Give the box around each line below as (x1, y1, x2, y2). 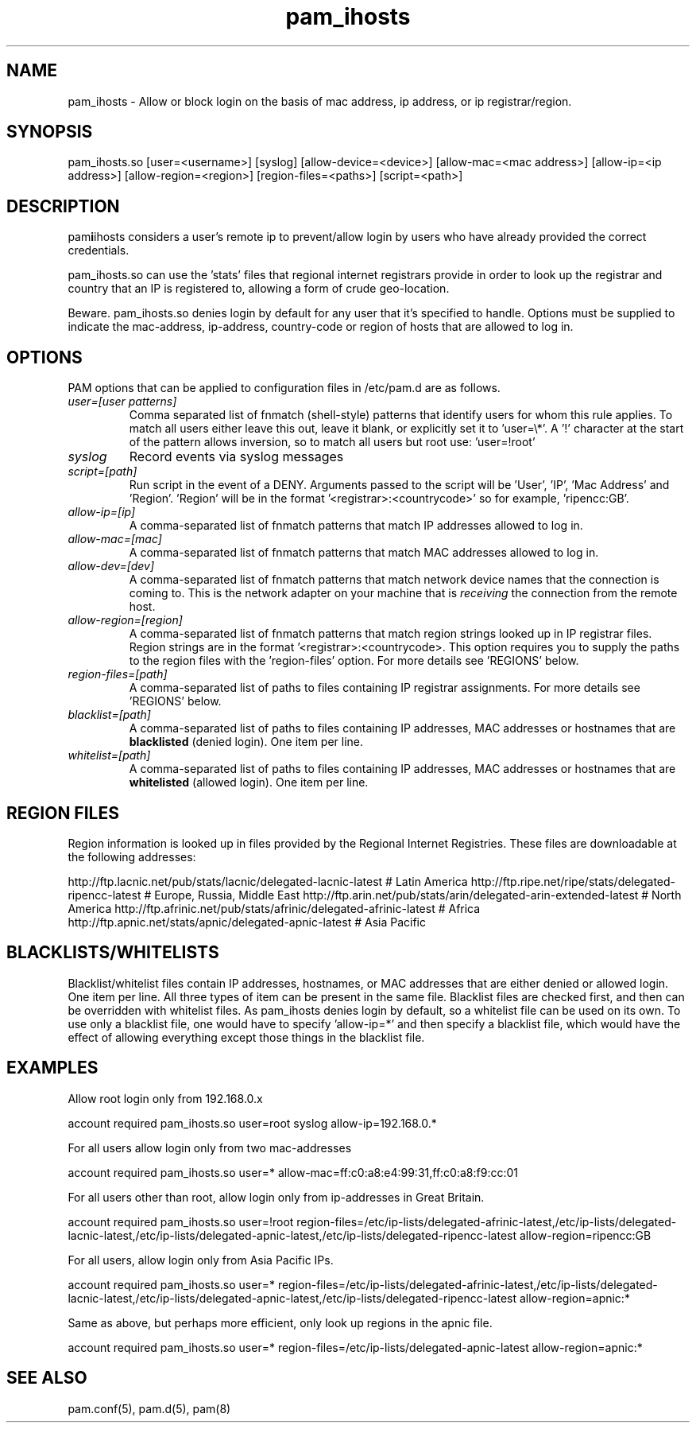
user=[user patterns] (68, 394, 177, 409)
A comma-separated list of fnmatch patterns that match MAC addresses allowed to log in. (129, 546, 599, 560)
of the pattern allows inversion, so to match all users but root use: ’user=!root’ (129, 435, 536, 449)
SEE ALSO (6, 1368, 87, 1388)
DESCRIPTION (6, 196, 120, 216)
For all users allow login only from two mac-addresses (68, 1140, 352, 1155)
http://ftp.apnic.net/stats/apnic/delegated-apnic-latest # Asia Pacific (68, 914, 426, 929)
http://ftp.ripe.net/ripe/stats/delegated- (470, 874, 676, 888)
